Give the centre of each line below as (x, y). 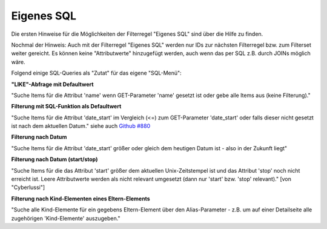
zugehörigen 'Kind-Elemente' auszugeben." (66, 218)
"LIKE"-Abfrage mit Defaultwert (52, 84)
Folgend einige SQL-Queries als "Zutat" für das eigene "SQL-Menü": (96, 73)
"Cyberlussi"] (28, 187)
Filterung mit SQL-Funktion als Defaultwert (66, 107)
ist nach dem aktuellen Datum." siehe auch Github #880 (81, 126)
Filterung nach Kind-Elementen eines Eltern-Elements (81, 198)
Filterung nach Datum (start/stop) (54, 159)
